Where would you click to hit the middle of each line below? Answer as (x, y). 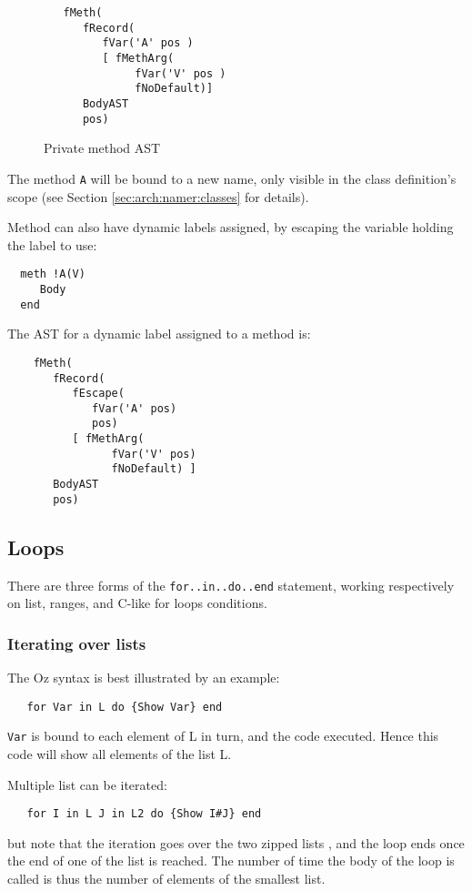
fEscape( (98, 394)
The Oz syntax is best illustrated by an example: (144, 678)
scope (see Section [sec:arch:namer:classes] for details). (158, 196)
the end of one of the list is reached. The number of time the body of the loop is (231, 861)
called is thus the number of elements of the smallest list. (166, 879)
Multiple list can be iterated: (87, 784)
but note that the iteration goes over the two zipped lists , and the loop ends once (236, 842)
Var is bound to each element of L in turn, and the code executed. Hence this (223, 736)
